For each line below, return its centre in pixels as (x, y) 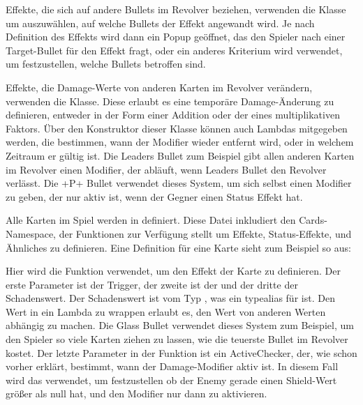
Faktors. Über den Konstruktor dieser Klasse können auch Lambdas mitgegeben (177, 128)
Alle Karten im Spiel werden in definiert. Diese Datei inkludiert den (151, 220)
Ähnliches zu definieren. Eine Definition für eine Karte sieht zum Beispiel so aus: (178, 247)
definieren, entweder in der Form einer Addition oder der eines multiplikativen (173, 115)
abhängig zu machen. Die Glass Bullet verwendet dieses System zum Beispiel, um (180, 325)
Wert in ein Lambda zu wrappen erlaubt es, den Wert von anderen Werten (166, 311)
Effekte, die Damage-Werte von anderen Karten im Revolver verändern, (159, 87)
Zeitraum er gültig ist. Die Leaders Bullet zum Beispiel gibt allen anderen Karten (180, 155)
